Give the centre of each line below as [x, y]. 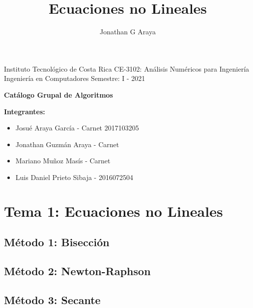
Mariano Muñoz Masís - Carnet [63, 161]
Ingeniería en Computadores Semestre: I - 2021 [75, 78]
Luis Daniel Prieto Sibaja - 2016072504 [74, 177]
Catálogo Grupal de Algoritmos [58, 94]
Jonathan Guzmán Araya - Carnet [67, 144]
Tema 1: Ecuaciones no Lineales [113, 211]
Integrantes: [25, 111]
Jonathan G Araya [128, 32]
